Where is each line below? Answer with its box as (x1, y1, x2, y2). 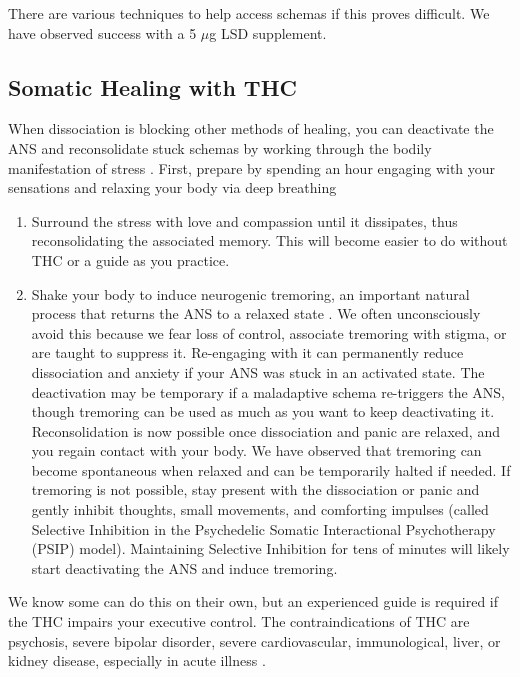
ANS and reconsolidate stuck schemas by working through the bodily (8, 137, 432, 158)
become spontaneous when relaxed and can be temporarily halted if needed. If (31, 459, 511, 480)
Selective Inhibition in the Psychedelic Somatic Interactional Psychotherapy (31, 518, 496, 539)
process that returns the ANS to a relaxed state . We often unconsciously (31, 303, 481, 324)
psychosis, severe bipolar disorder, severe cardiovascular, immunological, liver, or (8, 630, 501, 651)
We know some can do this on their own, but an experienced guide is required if (8, 591, 498, 612)
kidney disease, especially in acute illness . (8, 650, 266, 671)
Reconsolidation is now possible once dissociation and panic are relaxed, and (31, 420, 500, 441)
